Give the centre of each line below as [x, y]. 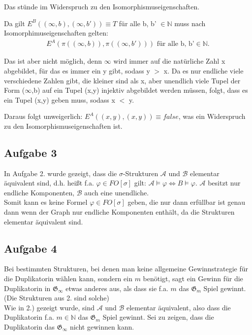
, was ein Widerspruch [212, 116]
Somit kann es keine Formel [46, 202]
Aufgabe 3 [31, 152]
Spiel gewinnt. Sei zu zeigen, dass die [158, 317]
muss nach [190, 23]
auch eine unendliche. [117, 192]
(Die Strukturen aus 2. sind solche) [57, 298]
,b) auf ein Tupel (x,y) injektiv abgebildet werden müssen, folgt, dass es [140, 90]
